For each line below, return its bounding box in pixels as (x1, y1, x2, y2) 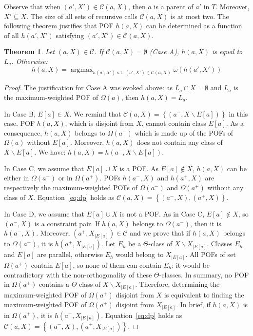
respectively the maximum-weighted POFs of (4, 182, 137, 193)
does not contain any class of (136, 137, 223, 147)
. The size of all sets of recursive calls (26, 11, 137, 21)
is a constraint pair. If (34, 218, 100, 228)
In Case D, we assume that (4, 209, 84, 219)
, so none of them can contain (73, 259, 161, 270)
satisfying (56, 30, 84, 40)
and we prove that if (130, 228, 191, 238)
